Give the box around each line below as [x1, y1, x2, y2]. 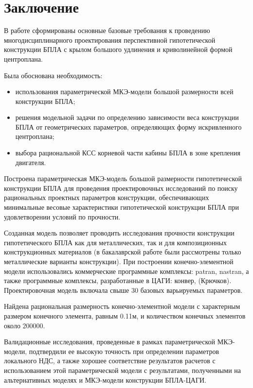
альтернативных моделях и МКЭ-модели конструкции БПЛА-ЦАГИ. [4, 374, 207, 385]
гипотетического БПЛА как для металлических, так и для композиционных [4, 237, 227, 247]
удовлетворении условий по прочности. [4, 211, 121, 221]
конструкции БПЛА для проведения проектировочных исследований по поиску [4, 183, 238, 193]
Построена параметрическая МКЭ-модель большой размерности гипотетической [4, 173, 242, 184]
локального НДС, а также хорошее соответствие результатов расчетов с [4, 355, 216, 366]
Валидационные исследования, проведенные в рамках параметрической [4, 337, 216, 347]
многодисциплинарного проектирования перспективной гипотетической [4, 34, 216, 45]
